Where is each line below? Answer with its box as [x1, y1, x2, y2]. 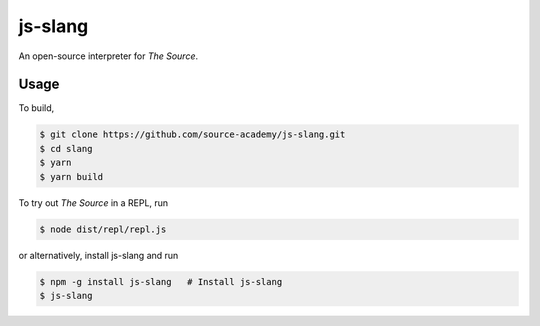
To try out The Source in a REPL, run [18, 196, 169, 209]
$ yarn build [39, 171, 104, 182]
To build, [18, 102, 55, 114]
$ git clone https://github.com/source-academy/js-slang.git [39, 129, 346, 140]
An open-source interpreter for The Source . [18, 50, 199, 62]
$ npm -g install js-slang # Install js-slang [39, 276, 283, 287]
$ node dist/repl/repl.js [39, 223, 167, 235]
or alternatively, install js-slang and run [18, 249, 179, 261]
